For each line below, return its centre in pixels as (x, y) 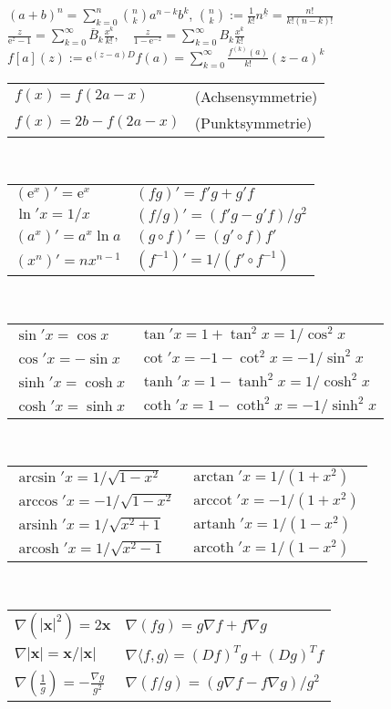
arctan (214, 477)
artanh (215, 524)
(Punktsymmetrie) (253, 122)
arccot (213, 501)
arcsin (37, 478)
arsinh (38, 525)
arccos (38, 502)
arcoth (214, 548)
